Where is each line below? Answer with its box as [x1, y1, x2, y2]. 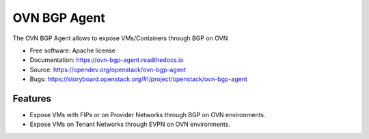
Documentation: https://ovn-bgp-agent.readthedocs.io [29, 56, 184, 64]
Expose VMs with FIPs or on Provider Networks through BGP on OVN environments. [29, 111, 266, 119]
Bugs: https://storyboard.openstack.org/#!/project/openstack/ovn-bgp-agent [29, 75, 247, 83]
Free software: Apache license [29, 46, 116, 55]
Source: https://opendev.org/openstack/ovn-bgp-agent [29, 65, 186, 74]
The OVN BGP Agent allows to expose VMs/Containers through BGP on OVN [12, 34, 228, 42]
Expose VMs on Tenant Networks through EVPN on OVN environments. [29, 120, 230, 129]
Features [12, 93, 51, 104]
